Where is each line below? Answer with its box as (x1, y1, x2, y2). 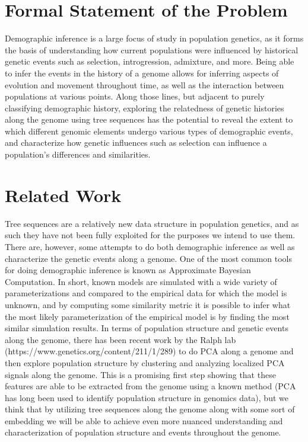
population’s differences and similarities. (5, 148, 151, 161)
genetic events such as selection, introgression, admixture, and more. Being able (5, 55, 294, 68)
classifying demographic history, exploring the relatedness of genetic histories (5, 101, 284, 114)
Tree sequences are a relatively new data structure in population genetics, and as (5, 217, 299, 229)
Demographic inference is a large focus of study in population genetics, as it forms (5, 32, 304, 44)
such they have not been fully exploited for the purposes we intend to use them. (5, 229, 296, 241)
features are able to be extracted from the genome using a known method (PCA (5, 380, 296, 392)
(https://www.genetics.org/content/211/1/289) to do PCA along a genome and (5, 345, 294, 357)
